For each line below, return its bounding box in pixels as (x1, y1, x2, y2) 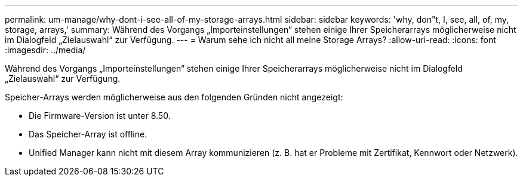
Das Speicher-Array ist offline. (29, 129, 147, 139)
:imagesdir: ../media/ (5, 45, 86, 55)
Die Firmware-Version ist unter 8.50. (29, 111, 171, 121)
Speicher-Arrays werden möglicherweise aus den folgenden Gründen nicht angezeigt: (5, 92, 343, 102)
